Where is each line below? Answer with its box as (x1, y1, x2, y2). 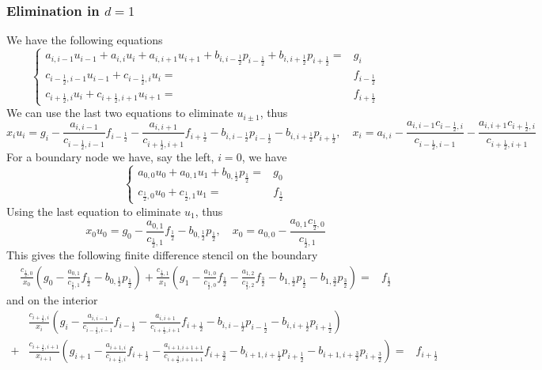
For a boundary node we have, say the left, (6, 148, 214, 164)
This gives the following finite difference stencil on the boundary (6, 247, 318, 263)
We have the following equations (6, 32, 163, 48)
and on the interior (6, 291, 98, 308)
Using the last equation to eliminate (6, 202, 181, 219)
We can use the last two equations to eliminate (6, 104, 233, 121)
